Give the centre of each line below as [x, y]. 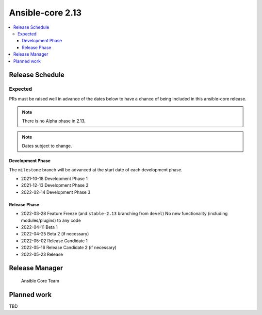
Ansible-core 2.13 [45, 13]
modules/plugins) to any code [51, 220]
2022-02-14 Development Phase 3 [56, 192]
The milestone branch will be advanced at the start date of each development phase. [96, 169]
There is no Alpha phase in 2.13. [54, 121]
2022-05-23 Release [42, 254]
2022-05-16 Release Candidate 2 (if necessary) [69, 248]
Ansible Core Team [40, 281]
